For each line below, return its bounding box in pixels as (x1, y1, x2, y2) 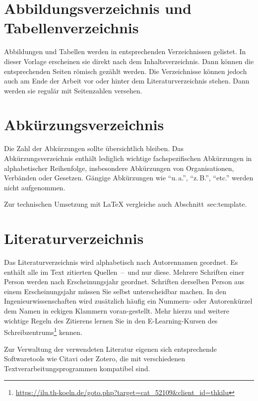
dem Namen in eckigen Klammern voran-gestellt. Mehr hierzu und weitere (4, 306, 230, 316)
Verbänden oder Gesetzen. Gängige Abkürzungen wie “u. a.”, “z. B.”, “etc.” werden (4, 172, 254, 183)
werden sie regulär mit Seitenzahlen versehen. (4, 85, 142, 95)
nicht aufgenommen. (4, 182, 65, 192)
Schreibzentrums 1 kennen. (4, 325, 82, 337)
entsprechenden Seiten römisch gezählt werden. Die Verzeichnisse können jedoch (4, 66, 247, 76)
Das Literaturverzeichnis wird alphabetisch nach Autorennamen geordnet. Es (4, 257, 238, 267)
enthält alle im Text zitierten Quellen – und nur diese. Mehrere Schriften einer (4, 266, 245, 277)
